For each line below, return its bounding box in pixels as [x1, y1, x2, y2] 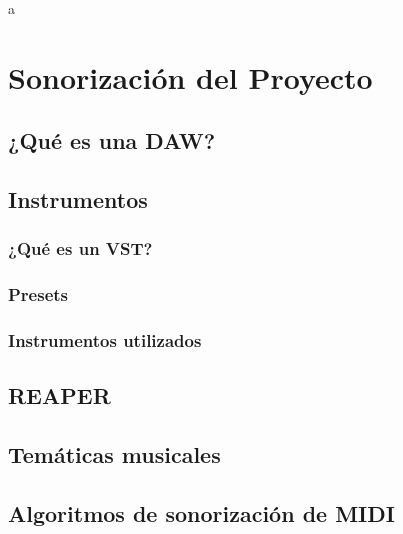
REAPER [8, 380, 111, 411]
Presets [8, 282, 69, 307]
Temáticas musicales [8, 439, 221, 470]
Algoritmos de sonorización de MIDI [8, 498, 395, 529]
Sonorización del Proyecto [8, 56, 373, 97]
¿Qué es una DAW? [8, 125, 216, 156]
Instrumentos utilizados [8, 328, 202, 353]
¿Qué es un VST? [8, 236, 153, 261]
